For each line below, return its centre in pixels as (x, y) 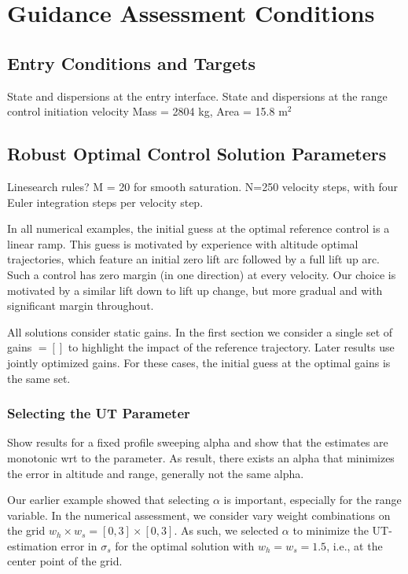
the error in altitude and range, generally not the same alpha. (156, 473)
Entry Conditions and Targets (132, 63)
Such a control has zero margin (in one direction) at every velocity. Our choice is (202, 274)
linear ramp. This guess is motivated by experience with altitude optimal (183, 243)
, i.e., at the (355, 545)
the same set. (39, 378)
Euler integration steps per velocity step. (105, 202)
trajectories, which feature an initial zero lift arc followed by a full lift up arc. (194, 259)
